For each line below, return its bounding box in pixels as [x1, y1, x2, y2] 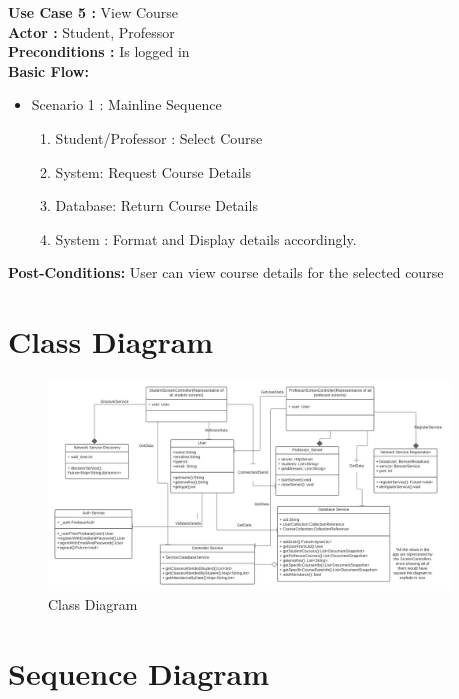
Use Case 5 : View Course [8, 2, 179, 22]
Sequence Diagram [8, 653, 270, 694]
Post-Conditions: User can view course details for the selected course [8, 262, 444, 283]
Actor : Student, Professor [8, 21, 175, 42]
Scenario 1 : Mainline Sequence [31, 94, 222, 115]
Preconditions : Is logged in [8, 41, 190, 62]
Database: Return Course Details [55, 195, 258, 216]
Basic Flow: [8, 60, 89, 81]
